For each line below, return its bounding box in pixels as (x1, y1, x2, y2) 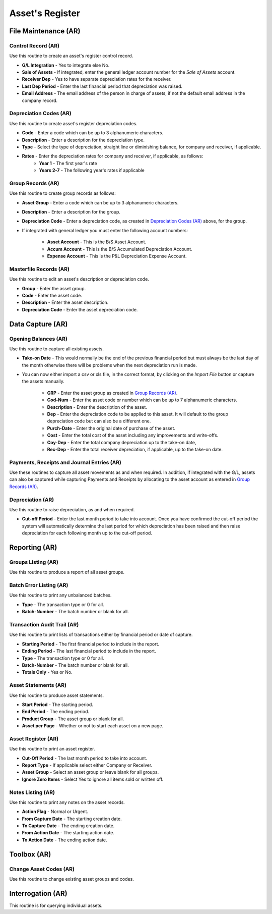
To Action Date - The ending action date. (22, 837, 108, 843)
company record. (22, 97, 58, 103)
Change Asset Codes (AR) (9, 866, 75, 873)
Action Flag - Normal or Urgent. (22, 809, 88, 815)
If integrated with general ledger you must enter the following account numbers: (22, 227, 188, 233)
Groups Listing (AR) (9, 558, 59, 565)
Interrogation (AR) (9, 889, 67, 898)
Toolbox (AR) (9, 850, 51, 858)
